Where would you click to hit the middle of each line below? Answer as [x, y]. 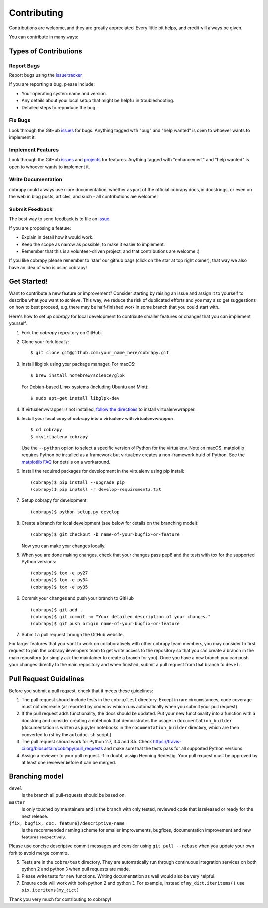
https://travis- [167, 741]
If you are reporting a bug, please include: [52, 84]
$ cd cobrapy [46, 430]
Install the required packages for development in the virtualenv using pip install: [103, 471]
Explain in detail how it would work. [58, 237]
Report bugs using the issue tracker [46, 75]
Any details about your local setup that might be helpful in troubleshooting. [98, 101]
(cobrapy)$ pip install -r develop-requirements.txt [96, 489]
